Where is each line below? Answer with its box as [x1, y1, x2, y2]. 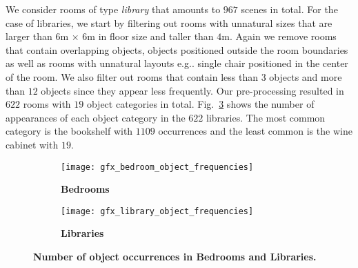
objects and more [269, 69, 342, 84]
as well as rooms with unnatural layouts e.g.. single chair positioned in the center [6, 56, 348, 70]
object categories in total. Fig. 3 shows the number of [86, 97, 315, 111]
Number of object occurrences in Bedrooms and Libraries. [33, 249, 317, 264]
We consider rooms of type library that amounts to [6, 2, 221, 16]
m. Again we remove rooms [221, 29, 337, 44]
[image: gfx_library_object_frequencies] [61, 206, 254, 216]
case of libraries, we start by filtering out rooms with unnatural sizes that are [6, 15, 332, 30]
